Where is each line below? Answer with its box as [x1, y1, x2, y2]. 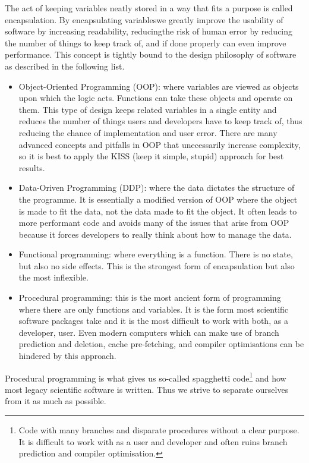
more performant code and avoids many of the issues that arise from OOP [18, 216, 289, 229]
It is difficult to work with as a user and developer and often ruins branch [18, 435, 288, 448]
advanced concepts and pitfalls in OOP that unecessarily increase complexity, [18, 138, 301, 150]
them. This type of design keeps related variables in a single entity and [18, 103, 277, 115]
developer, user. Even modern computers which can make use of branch [18, 326, 279, 338]
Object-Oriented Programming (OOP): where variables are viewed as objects [18, 80, 299, 92]
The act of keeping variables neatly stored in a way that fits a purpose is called [5, 2, 293, 14]
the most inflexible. [18, 271, 89, 284]
